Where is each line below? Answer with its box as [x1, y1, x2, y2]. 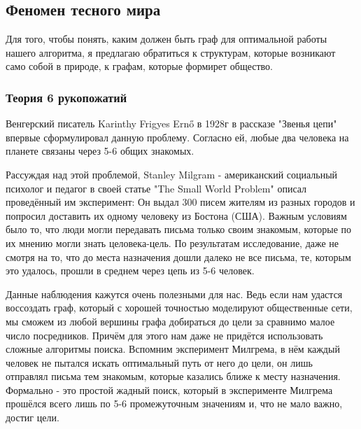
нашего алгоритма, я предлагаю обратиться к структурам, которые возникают [6, 45, 336, 59]
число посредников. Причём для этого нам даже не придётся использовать [6, 328, 323, 342]
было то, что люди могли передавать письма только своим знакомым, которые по [6, 222, 352, 237]
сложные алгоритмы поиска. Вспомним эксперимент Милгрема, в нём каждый [6, 342, 340, 356]
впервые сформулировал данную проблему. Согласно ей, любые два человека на [6, 129, 349, 144]
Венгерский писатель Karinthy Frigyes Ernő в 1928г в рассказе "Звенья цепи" [6, 116, 337, 131]
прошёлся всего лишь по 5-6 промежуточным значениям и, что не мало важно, [6, 396, 343, 411]
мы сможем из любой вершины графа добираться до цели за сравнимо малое [6, 314, 335, 328]
